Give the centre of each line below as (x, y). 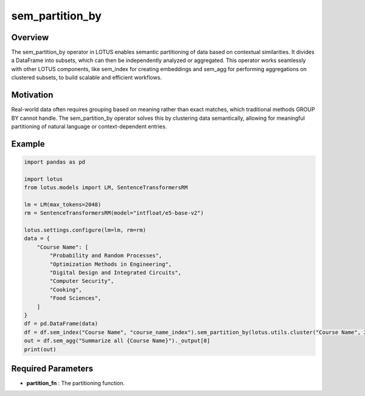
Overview (30, 37)
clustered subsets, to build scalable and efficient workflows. (87, 78)
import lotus (43, 179)
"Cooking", (66, 290)
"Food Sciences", (75, 298)
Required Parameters (52, 368)
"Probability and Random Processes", (106, 256)
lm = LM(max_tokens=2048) (63, 204)
